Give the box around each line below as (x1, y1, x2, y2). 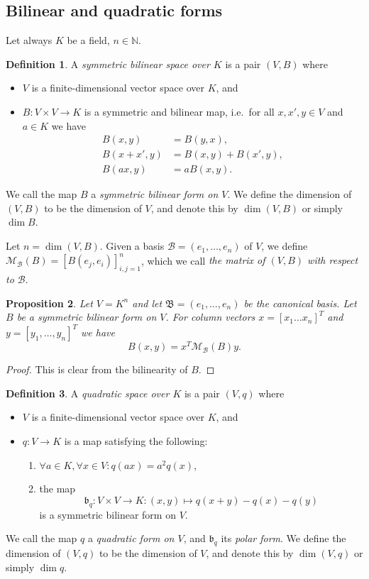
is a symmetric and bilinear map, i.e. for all (84, 104, 275, 118)
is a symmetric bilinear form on (39, 507, 176, 522)
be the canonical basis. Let (243, 295, 357, 310)
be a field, (67, 33, 110, 48)
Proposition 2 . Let (6, 295, 93, 310)
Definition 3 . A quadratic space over (6, 385, 170, 400)
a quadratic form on (87, 531, 175, 546)
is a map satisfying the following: (64, 434, 208, 448)
